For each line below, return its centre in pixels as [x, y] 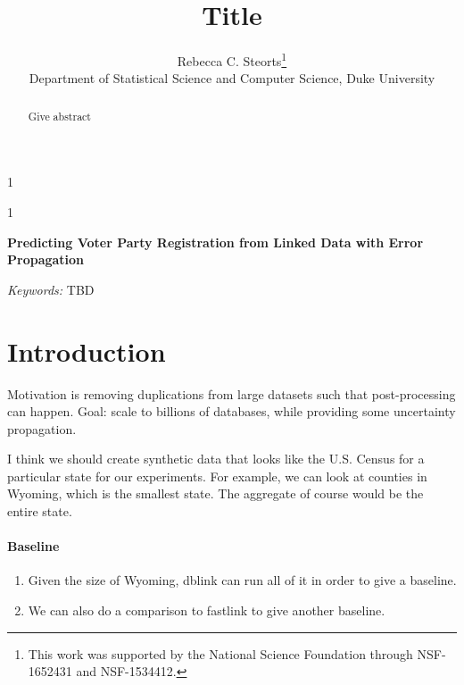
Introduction [87, 351]
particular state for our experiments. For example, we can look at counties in [217, 476]
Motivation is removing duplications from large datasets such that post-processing [232, 393]
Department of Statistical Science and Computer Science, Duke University [232, 78]
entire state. [40, 511]
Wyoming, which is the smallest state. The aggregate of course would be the [215, 493]
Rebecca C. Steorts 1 [232, 59]
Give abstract [59, 116]
